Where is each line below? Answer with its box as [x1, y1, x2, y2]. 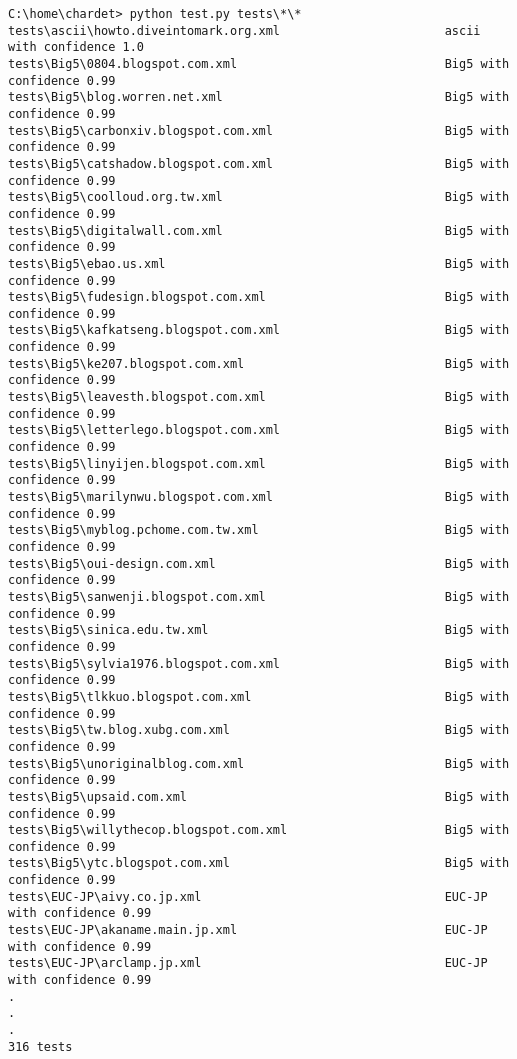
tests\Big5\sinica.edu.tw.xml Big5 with [8, 623, 510, 638]
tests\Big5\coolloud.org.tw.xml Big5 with [8, 190, 510, 205]
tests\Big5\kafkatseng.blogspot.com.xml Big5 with [8, 323, 510, 338]
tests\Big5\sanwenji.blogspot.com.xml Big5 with [8, 589, 510, 604]
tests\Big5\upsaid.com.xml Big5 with [8, 789, 510, 804]
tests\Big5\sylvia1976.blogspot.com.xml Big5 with [8, 656, 510, 671]
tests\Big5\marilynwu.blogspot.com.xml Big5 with [8, 490, 510, 505]
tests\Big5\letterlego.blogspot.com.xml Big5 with [8, 423, 510, 438]
